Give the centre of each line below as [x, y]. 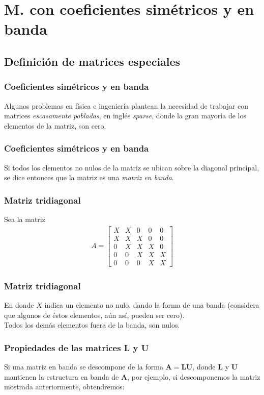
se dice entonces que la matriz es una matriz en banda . [89, 177]
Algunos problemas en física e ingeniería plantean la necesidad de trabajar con [126, 105]
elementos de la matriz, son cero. [55, 125]
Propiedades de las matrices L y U [77, 347]
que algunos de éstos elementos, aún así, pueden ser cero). [94, 315]
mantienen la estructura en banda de [62, 376]
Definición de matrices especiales [92, 61]
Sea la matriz [25, 219]
